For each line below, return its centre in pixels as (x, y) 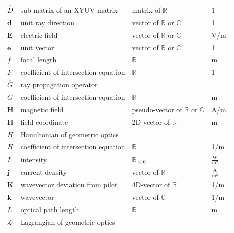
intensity (34, 159)
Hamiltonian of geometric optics (70, 134)
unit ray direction (48, 22)
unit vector (37, 47)
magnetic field (42, 109)
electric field (39, 35)
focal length (39, 60)
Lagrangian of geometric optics (68, 221)
